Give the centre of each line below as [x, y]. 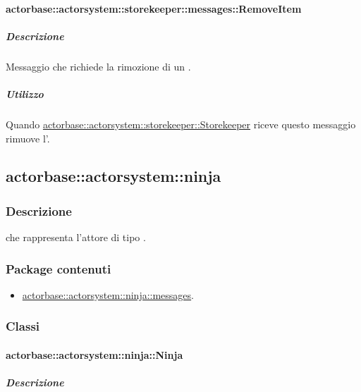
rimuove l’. [28, 138]
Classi [23, 326]
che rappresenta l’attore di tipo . [76, 237]
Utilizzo [25, 93]
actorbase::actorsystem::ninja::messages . [108, 294]
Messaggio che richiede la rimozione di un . [98, 66]
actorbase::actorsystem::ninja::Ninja [94, 354]
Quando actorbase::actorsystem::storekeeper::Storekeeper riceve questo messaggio [181, 124]
